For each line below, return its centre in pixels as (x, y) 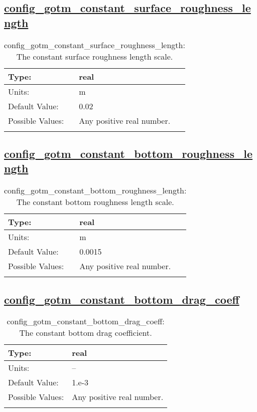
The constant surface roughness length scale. (95, 56)
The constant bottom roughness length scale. (95, 202)
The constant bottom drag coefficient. (86, 333)
